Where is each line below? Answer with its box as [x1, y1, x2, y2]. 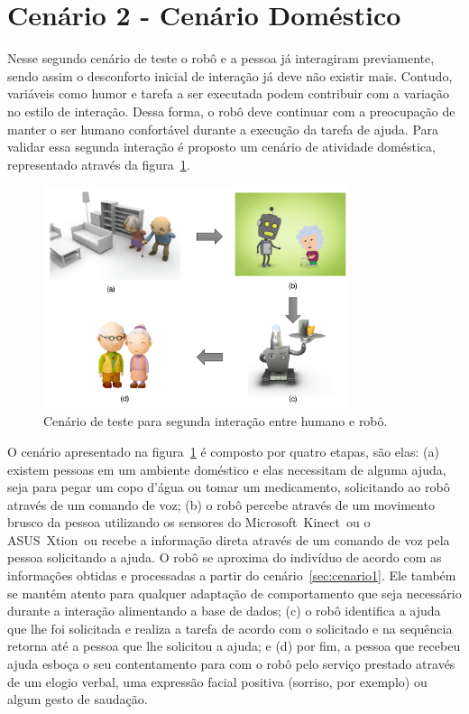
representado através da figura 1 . [7, 154, 190, 173]
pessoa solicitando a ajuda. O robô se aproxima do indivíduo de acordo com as [7, 548, 442, 567]
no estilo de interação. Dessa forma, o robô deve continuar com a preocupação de [7, 101, 455, 120]
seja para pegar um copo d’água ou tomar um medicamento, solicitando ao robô [7, 478, 450, 496]
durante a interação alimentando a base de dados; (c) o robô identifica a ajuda [7, 601, 441, 620]
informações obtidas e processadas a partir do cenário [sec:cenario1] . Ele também [7, 566, 456, 585]
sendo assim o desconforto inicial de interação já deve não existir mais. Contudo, [7, 66, 453, 85]
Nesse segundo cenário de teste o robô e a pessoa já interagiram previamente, [7, 49, 435, 68]
